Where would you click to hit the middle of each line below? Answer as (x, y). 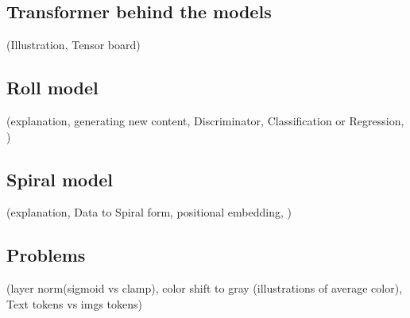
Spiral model (60, 179)
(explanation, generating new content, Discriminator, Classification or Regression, (205, 121)
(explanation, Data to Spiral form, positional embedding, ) (149, 212)
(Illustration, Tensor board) (73, 45)
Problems (46, 255)
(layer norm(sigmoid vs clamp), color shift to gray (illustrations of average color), (205, 288)
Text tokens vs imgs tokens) (74, 303)
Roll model (52, 88)
